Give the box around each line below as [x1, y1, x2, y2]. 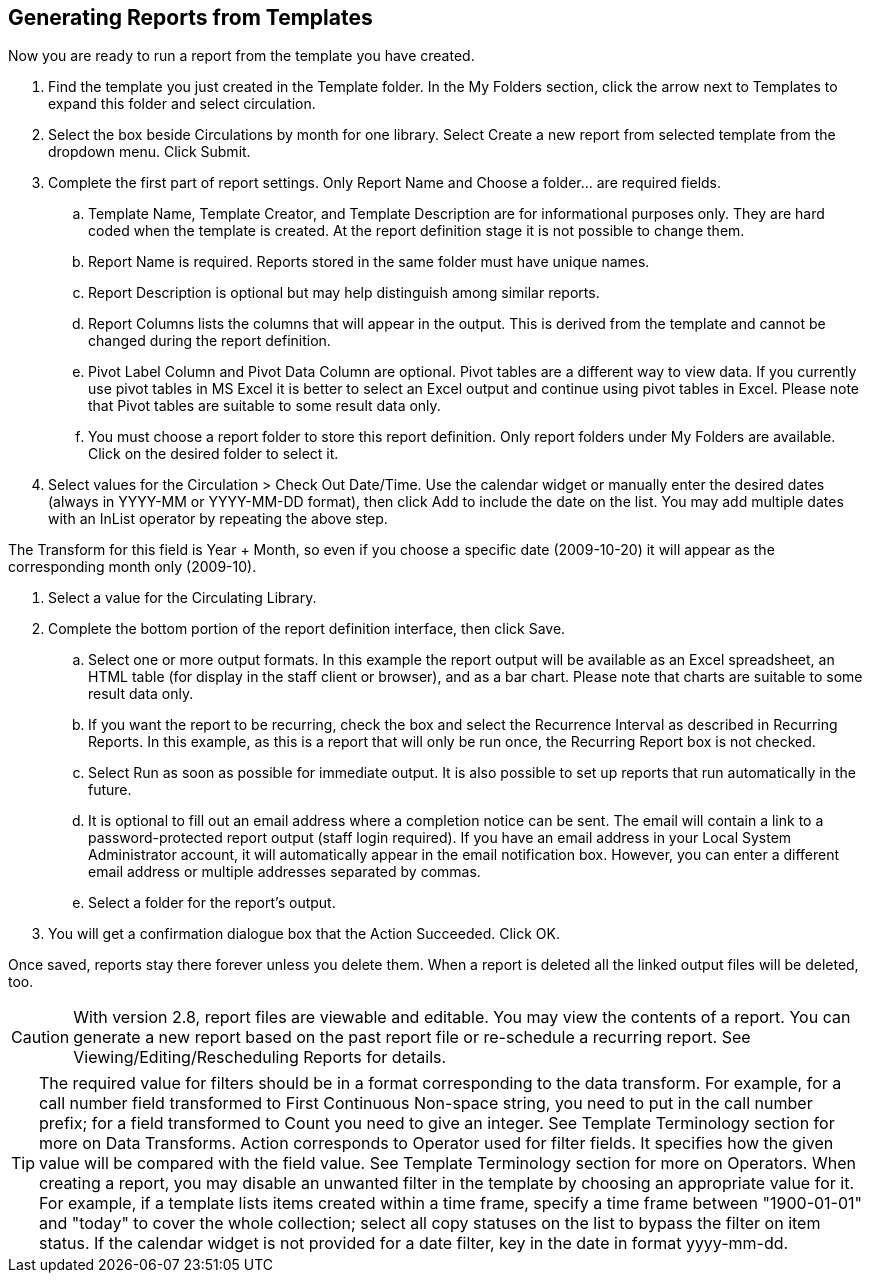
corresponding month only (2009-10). [8, 558, 257, 576]
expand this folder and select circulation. [48, 95, 316, 113]
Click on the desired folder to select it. [88, 445, 339, 463]
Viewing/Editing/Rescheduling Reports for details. [73, 1047, 447, 1068]
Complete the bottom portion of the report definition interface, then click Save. [48, 620, 566, 638]
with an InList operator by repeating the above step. [48, 510, 388, 528]
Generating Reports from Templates [8, 5, 373, 30]
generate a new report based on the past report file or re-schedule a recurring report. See [73, 1027, 751, 1048]
